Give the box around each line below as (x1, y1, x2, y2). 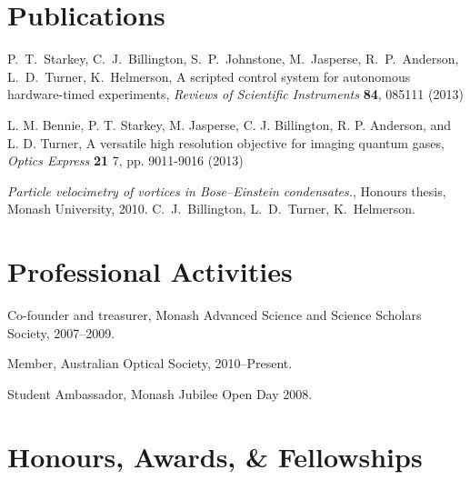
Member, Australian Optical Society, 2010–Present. (7, 354, 293, 373)
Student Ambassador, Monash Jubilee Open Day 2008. (7, 384, 313, 403)
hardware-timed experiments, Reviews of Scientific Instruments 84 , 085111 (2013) (7, 85, 464, 104)
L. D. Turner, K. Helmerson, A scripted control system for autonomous (7, 66, 411, 85)
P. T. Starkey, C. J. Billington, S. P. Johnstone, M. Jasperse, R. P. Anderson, (7, 49, 459, 68)
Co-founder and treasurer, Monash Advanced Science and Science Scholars (7, 305, 422, 324)
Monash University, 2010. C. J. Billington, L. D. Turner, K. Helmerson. (7, 199, 415, 218)
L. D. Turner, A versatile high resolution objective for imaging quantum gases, (7, 133, 445, 152)
